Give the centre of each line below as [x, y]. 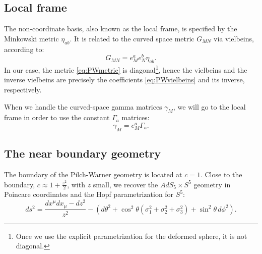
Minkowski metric [31, 38]
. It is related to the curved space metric [132, 38]
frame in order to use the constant [57, 117]
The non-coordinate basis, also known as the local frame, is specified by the [121, 29]
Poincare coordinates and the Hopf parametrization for [89, 194]
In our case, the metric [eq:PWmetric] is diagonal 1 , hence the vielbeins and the [126, 69]
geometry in [212, 184]
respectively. [23, 89]
